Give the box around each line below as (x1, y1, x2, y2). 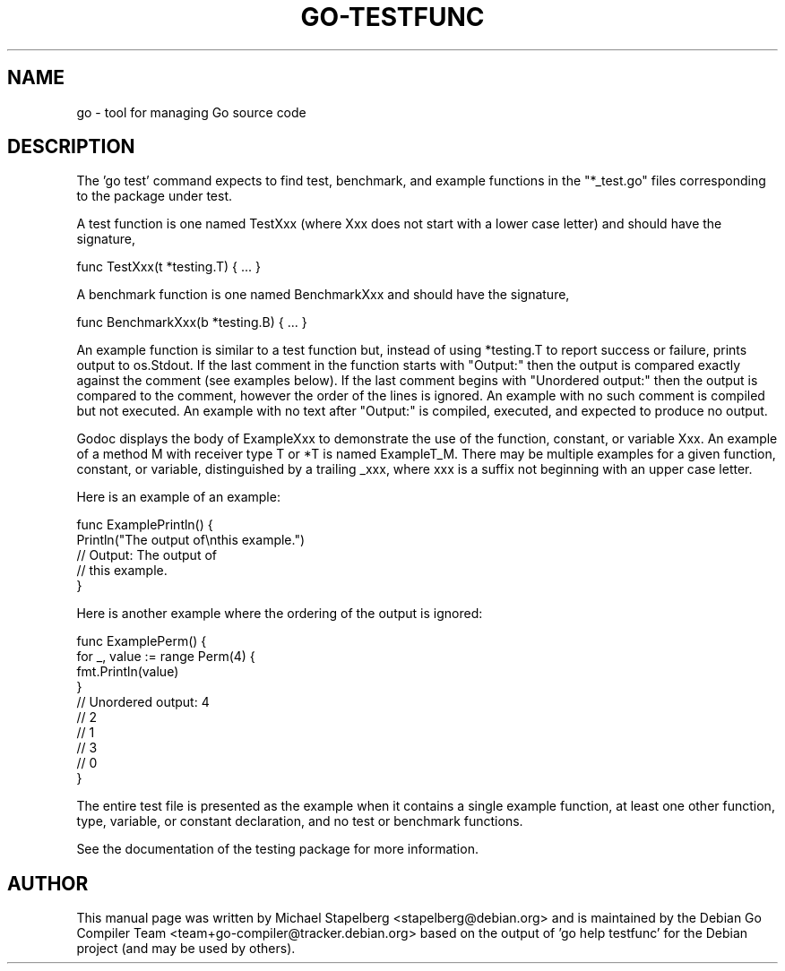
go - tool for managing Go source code (76, 104, 306, 120)
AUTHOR (7, 872, 89, 895)
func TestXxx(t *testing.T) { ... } (76, 259, 261, 275)
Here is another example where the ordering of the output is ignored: (76, 606, 483, 622)
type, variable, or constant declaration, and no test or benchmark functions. (76, 813, 523, 829)
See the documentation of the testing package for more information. (76, 841, 479, 857)
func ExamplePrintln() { (76, 517, 213, 533)
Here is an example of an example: (76, 489, 280, 505)
